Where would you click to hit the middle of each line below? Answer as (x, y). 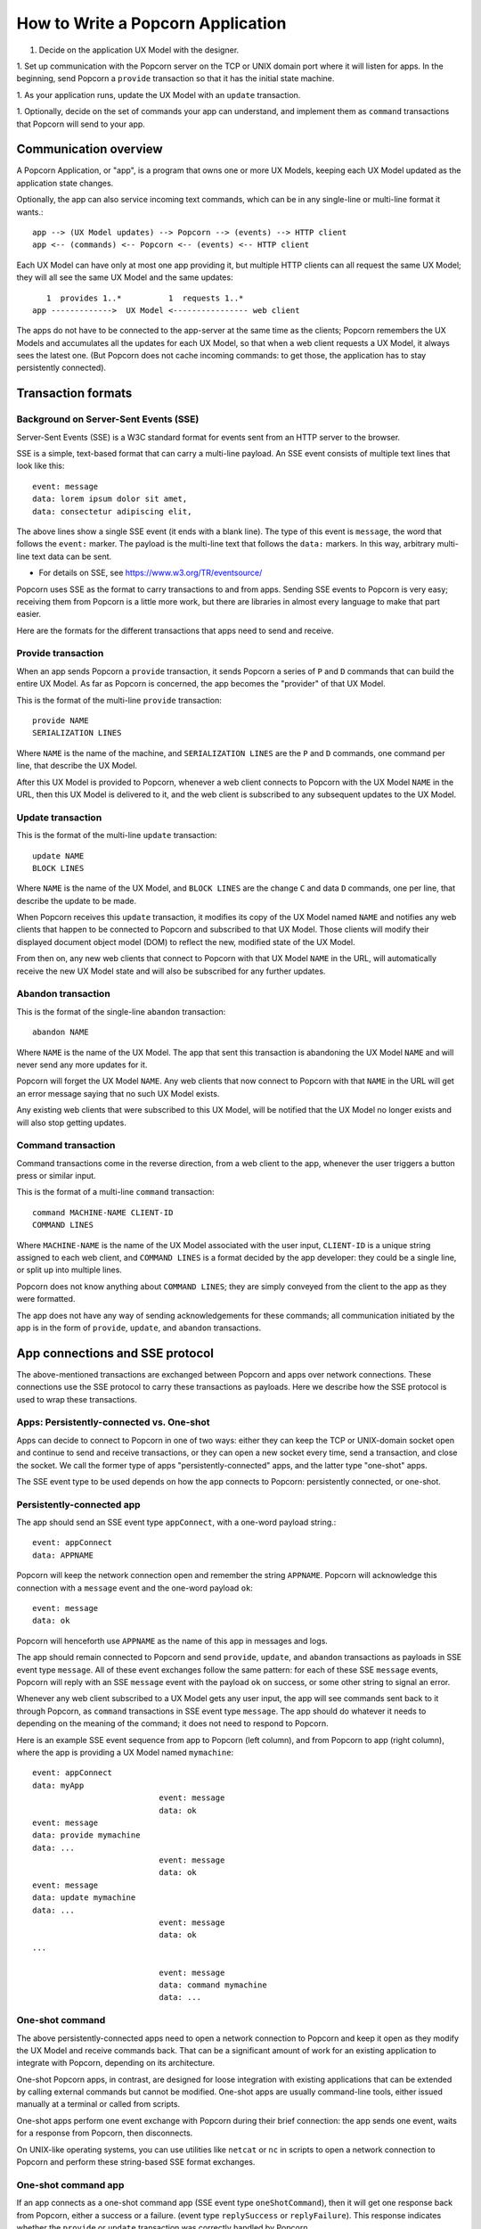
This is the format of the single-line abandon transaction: (121, 1011)
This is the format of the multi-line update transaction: (117, 835)
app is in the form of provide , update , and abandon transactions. (139, 1328)
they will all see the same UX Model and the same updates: (125, 277)
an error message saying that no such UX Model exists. (118, 1093)
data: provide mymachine (86, 1835)
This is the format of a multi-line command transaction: (115, 1192)
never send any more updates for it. (82, 1065)
